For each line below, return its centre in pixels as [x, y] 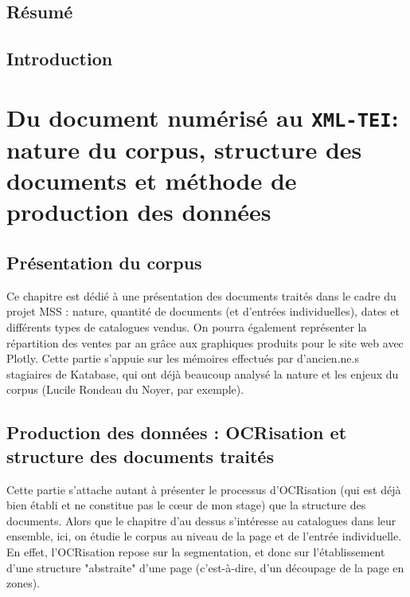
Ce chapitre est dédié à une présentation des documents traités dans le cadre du [201, 295]
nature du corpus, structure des [184, 149]
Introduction [60, 59]
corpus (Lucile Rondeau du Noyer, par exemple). [125, 389]
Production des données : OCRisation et [177, 432]
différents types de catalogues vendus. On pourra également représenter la [187, 327]
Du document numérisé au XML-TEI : [203, 117]
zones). [23, 583]
